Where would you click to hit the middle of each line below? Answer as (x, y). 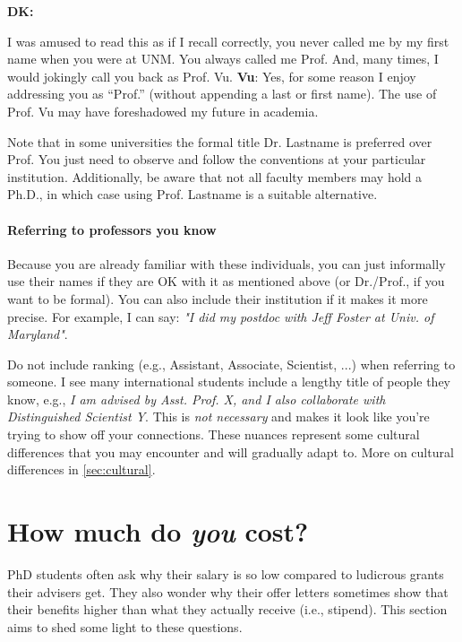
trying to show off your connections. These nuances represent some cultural (214, 434)
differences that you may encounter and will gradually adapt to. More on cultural (231, 451)
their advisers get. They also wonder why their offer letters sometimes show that (228, 591)
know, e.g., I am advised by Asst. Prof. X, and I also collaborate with (197, 399)
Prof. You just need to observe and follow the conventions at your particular (217, 159)
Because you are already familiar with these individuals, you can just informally (227, 263)
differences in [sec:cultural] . (81, 469)
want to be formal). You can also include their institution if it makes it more (218, 298)
